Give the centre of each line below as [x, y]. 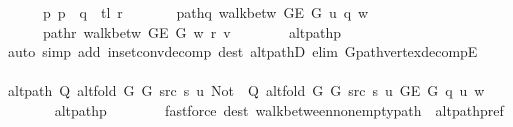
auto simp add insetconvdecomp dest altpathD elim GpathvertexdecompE [242, 51]
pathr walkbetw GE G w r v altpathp [192, 31]
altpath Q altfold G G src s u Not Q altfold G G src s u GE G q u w [246, 90]
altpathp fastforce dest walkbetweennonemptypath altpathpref [279, 109]
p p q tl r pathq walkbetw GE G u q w [205, 12]
